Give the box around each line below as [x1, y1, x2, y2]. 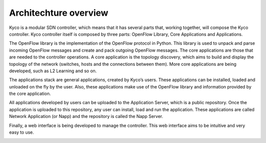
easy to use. [9, 129, 34, 135]
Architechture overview [9, 7, 108, 18]
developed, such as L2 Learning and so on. [9, 68, 97, 74]
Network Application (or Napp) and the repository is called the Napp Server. [9, 114, 164, 119]
